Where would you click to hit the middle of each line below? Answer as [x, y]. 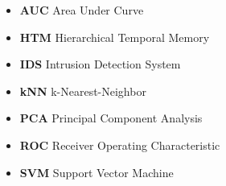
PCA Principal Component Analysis [111, 118]
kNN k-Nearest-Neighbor [83, 91]
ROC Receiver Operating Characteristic [120, 145]
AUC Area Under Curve [82, 10]
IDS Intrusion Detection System [100, 64]
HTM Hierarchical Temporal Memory [115, 37]
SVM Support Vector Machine [97, 172]
